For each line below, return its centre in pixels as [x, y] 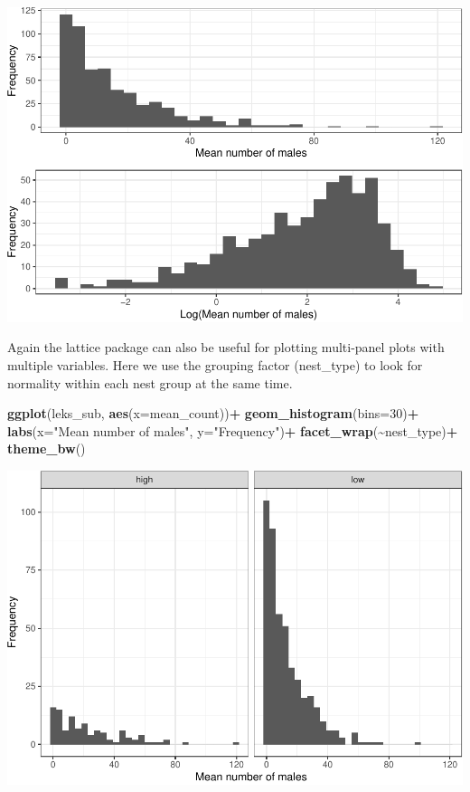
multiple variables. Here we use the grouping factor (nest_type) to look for [215, 364]
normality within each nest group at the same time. [150, 382]
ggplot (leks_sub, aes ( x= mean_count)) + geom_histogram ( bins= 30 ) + [213, 413]
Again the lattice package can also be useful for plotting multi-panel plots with [226, 347]
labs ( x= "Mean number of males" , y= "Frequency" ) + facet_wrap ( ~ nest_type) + [233, 430]
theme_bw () [47, 448]
